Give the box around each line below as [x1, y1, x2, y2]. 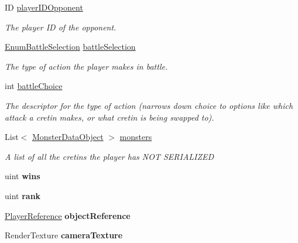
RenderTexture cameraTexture [5, 229, 123, 241]
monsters [119, 131, 152, 143]
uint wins [5, 170, 40, 182]
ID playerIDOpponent [5, 1, 83, 13]
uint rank [5, 189, 41, 201]
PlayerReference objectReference [5, 209, 131, 221]
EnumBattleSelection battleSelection [5, 40, 136, 53]
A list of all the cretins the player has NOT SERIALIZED [5, 150, 214, 162]
